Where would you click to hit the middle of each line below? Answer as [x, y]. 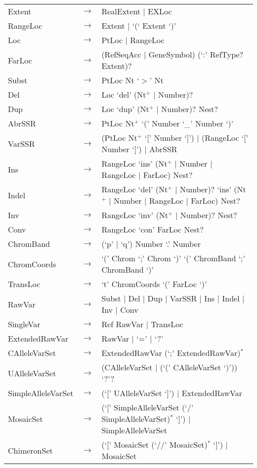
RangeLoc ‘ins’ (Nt [134, 163]
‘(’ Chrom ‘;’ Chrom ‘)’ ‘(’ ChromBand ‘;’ [173, 258]
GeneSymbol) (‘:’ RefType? [196, 54]
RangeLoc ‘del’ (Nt [135, 189]
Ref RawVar [123, 324]
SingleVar [24, 324]
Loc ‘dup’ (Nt [125, 109]
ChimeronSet [30, 450]
